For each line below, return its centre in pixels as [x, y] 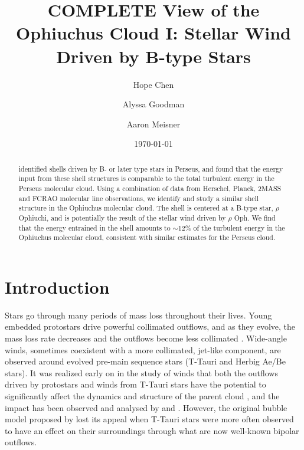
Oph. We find [255, 217]
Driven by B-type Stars [153, 56]
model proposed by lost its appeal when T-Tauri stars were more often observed [149, 419]
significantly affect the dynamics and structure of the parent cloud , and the [142, 396]
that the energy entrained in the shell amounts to [94, 227]
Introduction [57, 286]
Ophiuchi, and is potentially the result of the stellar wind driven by [122, 217]
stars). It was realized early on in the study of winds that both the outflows [141, 372]
